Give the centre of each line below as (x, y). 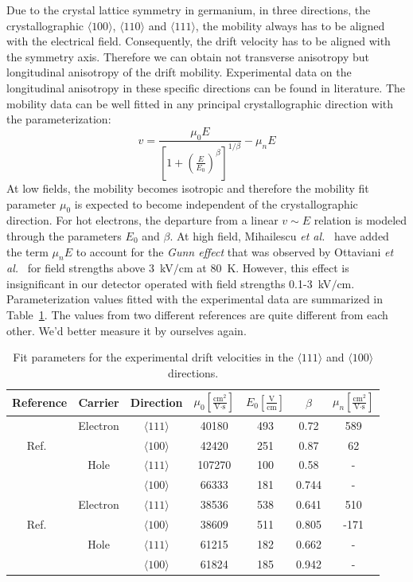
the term (27, 251)
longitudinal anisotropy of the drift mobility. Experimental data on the (179, 72)
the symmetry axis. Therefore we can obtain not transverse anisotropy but (188, 56)
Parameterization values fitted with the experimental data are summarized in (195, 299)
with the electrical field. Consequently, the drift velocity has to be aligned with (199, 41)
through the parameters (64, 235)
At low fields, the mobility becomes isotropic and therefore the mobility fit (188, 187)
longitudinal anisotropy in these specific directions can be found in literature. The (206, 87)
